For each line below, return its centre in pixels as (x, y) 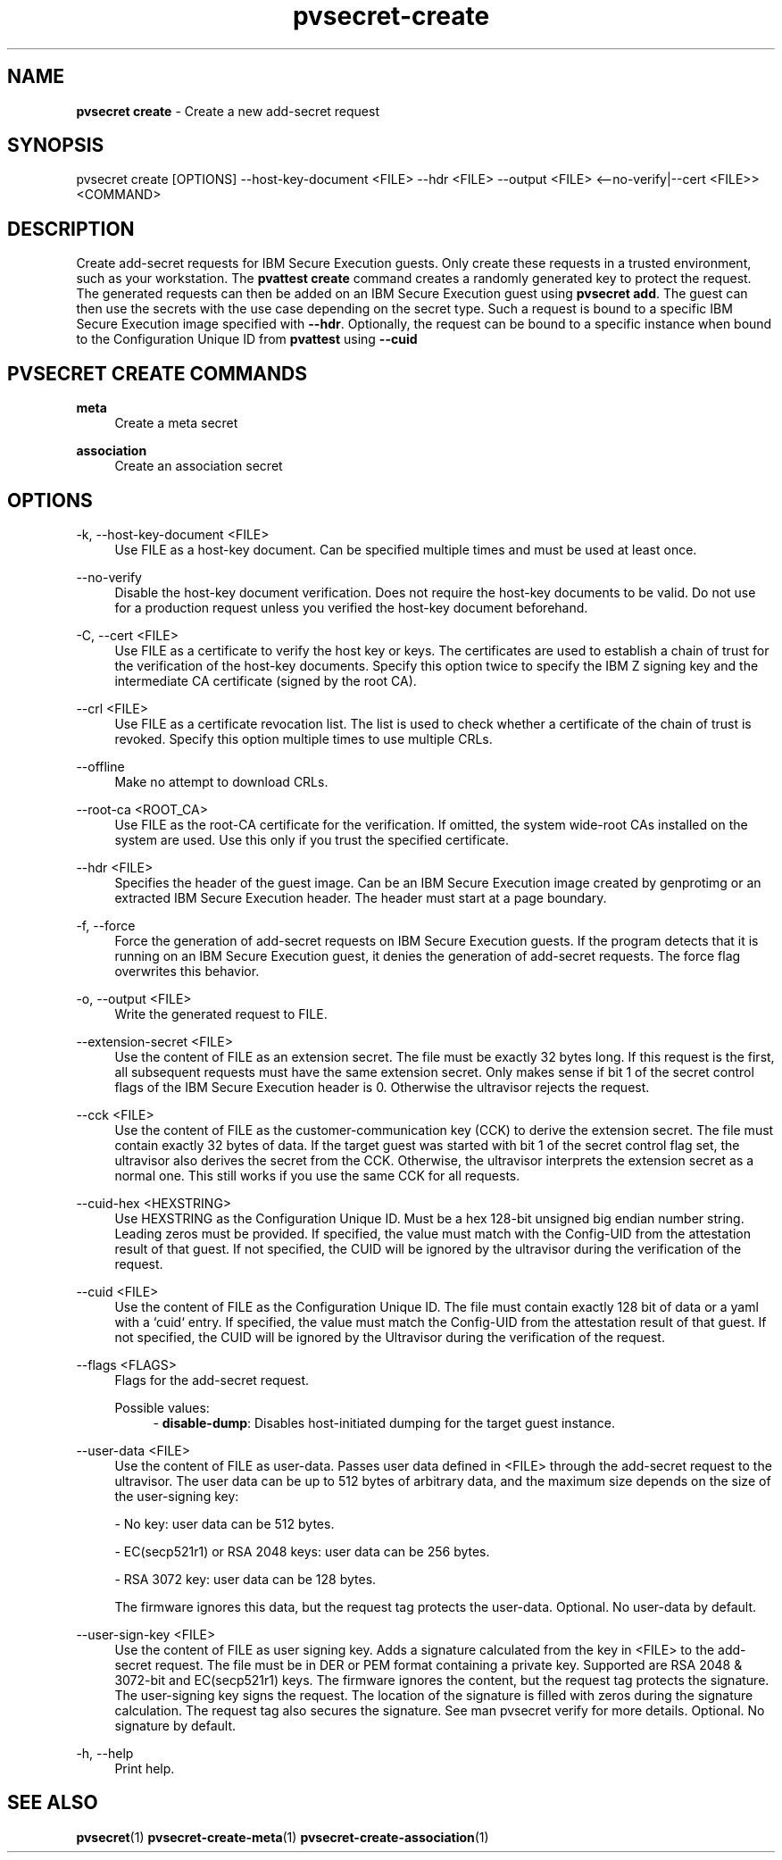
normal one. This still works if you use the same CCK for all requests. (317, 1175)
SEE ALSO (53, 1803)
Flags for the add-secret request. (212, 1380)
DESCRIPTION (71, 229)
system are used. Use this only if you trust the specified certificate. (312, 839)
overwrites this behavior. (187, 971)
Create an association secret (199, 466)
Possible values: (162, 1407)
